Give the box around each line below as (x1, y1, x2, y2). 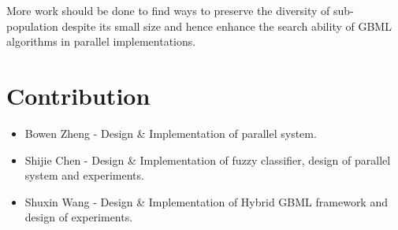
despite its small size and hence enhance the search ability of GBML (61, 17, 392, 34)
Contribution (6, 79, 151, 111)
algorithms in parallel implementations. (6, 33, 196, 50)
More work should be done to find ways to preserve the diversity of (6, 2, 330, 18)
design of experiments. (24, 209, 133, 225)
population (6, 17, 58, 34)
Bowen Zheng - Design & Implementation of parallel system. (24, 124, 317, 141)
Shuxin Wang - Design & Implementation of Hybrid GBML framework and (24, 193, 388, 210)
